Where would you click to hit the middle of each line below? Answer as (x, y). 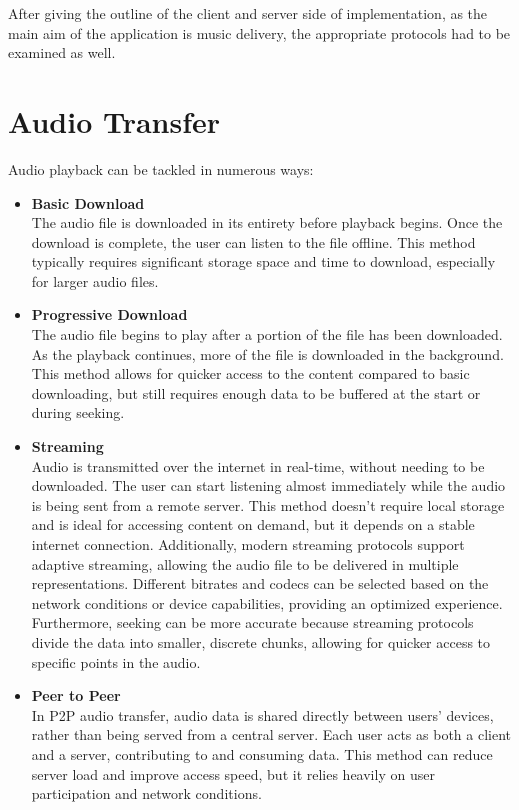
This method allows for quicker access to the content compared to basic (250, 373)
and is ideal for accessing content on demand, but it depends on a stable (253, 524)
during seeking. (78, 412)
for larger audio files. (95, 280)
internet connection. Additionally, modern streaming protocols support (248, 544)
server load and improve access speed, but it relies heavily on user (233, 773)
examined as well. (62, 52)
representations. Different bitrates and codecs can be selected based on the (260, 583)
